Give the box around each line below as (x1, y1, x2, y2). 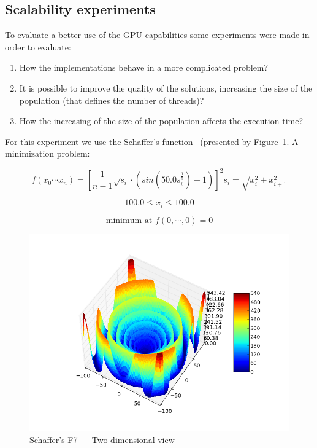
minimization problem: (5, 147, 90, 160)
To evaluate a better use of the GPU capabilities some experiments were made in (5, 28, 310, 41)
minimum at (105, 216, 153, 225)
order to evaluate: (5, 40, 71, 53)
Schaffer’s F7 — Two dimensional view (29, 433, 175, 446)
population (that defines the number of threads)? (19, 93, 204, 106)
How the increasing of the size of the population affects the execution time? (19, 114, 304, 127)
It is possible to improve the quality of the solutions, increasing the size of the (19, 81, 313, 94)
